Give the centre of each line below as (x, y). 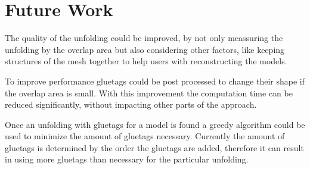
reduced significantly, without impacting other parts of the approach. (131, 104)
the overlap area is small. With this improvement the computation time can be (149, 93)
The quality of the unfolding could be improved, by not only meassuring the (144, 38)
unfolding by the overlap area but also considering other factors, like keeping (145, 49)
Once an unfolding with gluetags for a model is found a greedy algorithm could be (155, 124)
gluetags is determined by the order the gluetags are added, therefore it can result (154, 147)
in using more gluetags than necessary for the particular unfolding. (127, 159)
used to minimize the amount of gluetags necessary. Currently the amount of (145, 136)
